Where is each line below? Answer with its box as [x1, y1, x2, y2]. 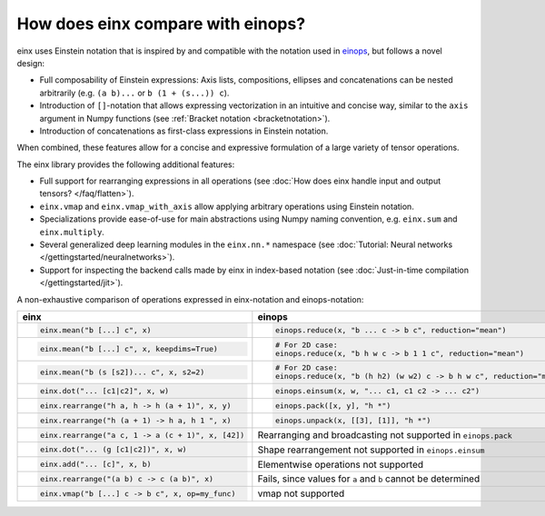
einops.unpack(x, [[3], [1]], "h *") [274, 415, 431, 425]
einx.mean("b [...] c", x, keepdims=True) [39, 344, 218, 354]
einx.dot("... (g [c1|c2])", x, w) [39, 445, 187, 454]
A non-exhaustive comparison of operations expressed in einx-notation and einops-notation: [16, 293, 364, 304]
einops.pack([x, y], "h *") [274, 401, 391, 411]
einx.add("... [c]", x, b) [39, 460, 152, 470]
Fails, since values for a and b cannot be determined [257, 472, 481, 485]
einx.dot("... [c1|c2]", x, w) [39, 386, 170, 396]
